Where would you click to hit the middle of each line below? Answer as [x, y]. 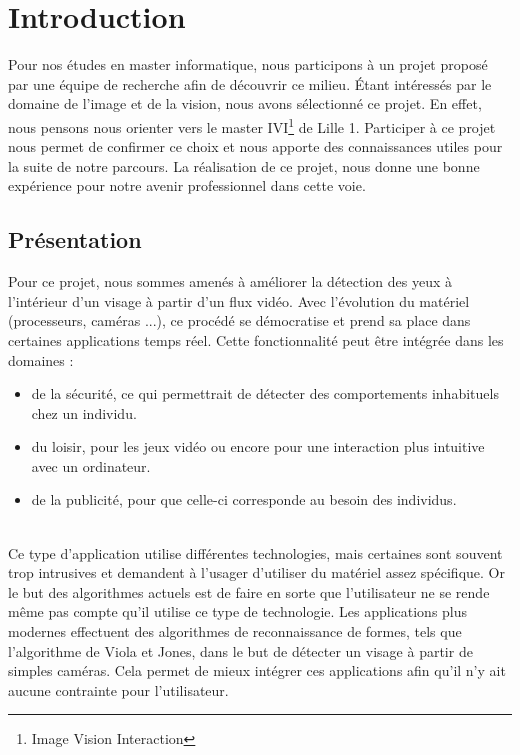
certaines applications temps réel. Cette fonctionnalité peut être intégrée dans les [256, 339]
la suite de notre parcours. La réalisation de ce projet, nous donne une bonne [244, 165]
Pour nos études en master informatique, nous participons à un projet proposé [248, 64]
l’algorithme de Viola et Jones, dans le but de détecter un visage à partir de [240, 650]
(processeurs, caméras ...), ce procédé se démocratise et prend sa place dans [239, 320]
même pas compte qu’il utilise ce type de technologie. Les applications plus [238, 611]
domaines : [41, 359]
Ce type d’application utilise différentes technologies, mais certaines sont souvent [255, 552]
